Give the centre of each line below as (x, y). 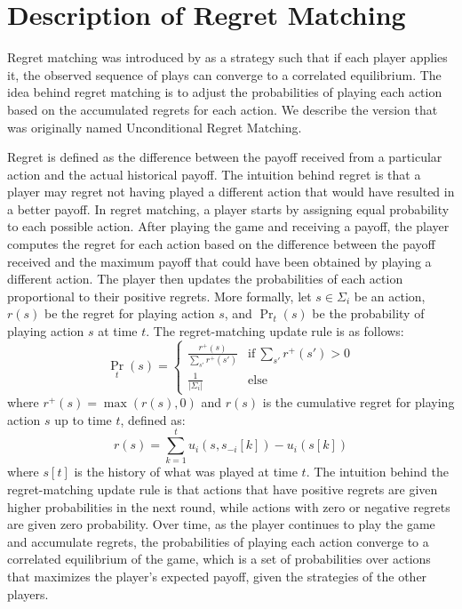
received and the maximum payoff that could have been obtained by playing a (219, 261)
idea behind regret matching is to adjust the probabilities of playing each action (225, 92)
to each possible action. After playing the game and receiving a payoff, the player (228, 226)
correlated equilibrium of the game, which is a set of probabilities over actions (219, 559)
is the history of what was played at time (186, 472)
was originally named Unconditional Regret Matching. (155, 127)
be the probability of (368, 313)
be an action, (390, 296)
